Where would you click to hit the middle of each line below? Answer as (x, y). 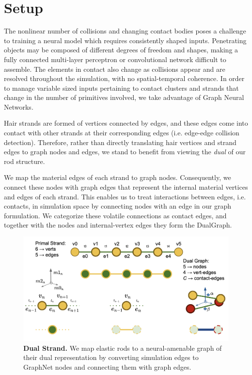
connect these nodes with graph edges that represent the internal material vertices (126, 187)
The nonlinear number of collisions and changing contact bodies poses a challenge (125, 31)
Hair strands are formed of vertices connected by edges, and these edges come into (126, 123)
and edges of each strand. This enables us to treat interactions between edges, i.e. (125, 196)
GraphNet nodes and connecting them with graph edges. (107, 367)
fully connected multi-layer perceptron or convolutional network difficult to (115, 59)
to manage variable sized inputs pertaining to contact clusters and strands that (121, 88)
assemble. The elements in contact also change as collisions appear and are (115, 69)
